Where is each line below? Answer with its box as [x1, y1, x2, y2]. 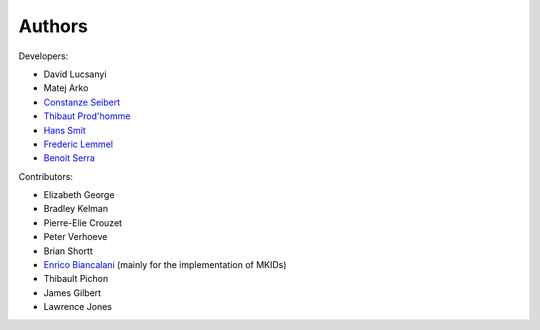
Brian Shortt [43, 245, 94, 257]
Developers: [18, 50, 69, 62]
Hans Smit [43, 124, 87, 136]
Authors [18, 15, 89, 37]
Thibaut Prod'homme [43, 110, 131, 122]
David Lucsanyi [43, 68, 107, 80]
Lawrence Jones [43, 301, 113, 313]
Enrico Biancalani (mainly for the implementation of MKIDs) [43, 259, 287, 271]
